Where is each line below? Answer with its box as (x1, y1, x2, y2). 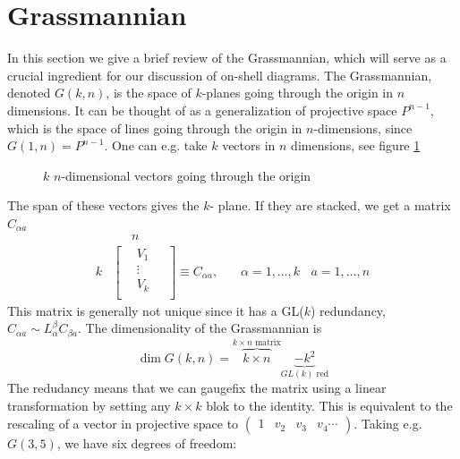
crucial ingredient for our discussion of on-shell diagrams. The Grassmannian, (7, 65, 432, 84)
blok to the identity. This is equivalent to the (206, 396, 453, 415)
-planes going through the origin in (201, 83, 394, 102)
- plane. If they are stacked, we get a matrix (209, 196, 451, 215)
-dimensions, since (313, 118, 413, 137)
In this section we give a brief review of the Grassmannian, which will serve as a (7, 48, 447, 67)
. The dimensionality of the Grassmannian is (77, 319, 322, 337)
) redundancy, (310, 301, 386, 319)
